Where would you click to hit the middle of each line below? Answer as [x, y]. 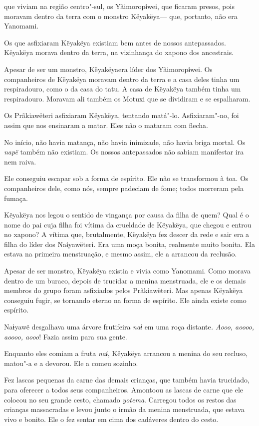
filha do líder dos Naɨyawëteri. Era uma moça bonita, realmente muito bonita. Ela [130, 244]
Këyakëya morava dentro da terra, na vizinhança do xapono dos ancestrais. [119, 52]
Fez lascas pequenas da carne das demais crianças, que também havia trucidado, [127, 380]
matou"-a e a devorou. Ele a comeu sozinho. [71, 363]
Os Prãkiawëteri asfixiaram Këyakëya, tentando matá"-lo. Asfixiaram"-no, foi [122, 115]
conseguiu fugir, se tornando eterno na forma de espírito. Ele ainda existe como [125, 300]
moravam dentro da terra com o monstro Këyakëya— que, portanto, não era [121, 16]
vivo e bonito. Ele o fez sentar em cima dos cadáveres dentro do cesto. [111, 419]
